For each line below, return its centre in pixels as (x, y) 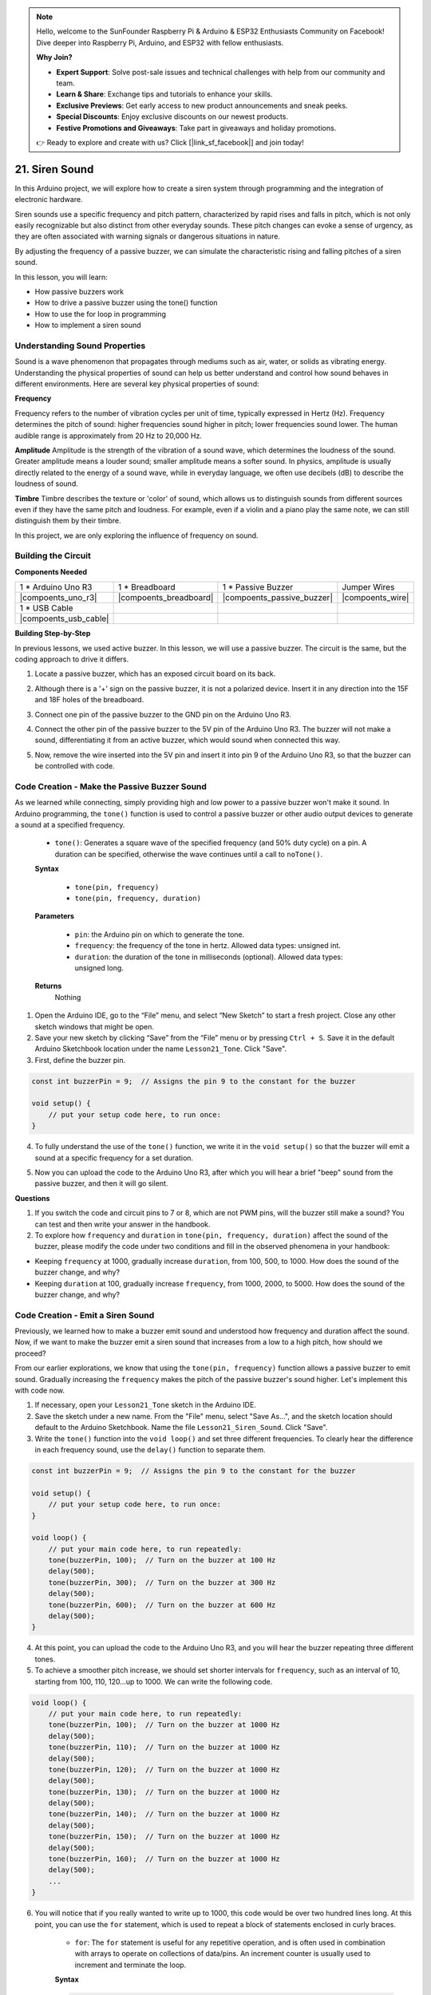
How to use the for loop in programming (101, 314)
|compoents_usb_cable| (64, 618)
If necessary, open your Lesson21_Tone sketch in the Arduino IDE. (146, 1405)
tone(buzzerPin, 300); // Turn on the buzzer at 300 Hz (162, 1582)
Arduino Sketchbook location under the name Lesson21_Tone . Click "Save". (161, 1049)
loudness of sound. (47, 484)
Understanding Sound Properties (80, 346)
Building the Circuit (53, 556)
